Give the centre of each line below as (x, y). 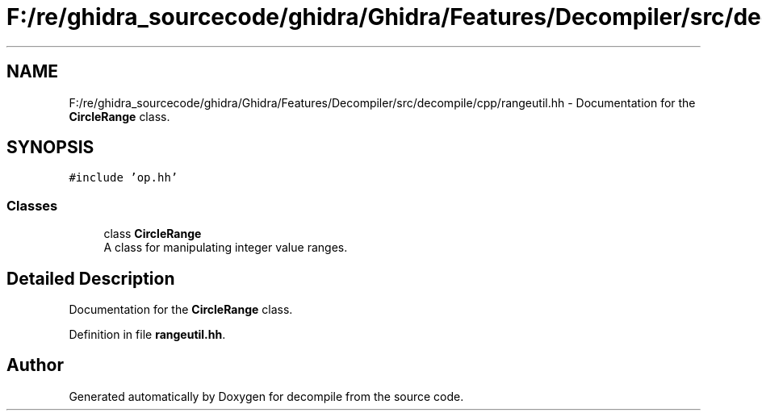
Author (35, 365)
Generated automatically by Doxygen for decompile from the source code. (266, 396)
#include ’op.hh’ (124, 178)
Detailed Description (91, 278)
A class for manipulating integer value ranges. (226, 248)
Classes (32, 205)
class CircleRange (153, 234)
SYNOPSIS (50, 148)
